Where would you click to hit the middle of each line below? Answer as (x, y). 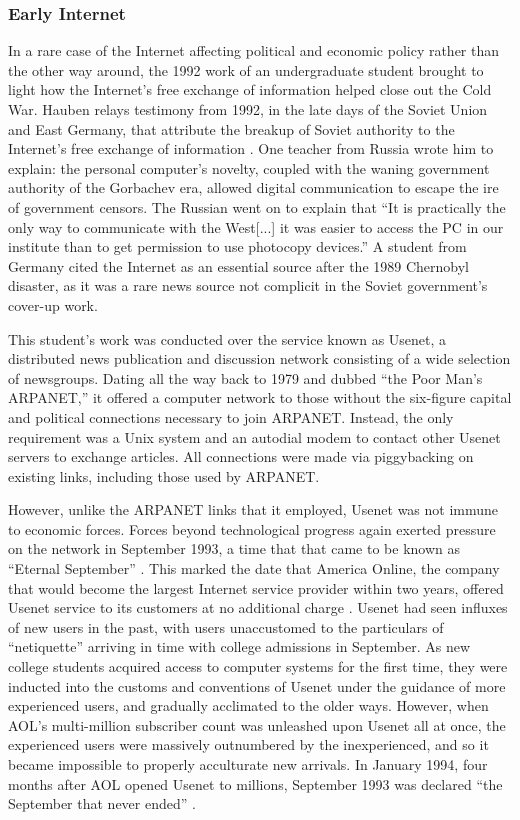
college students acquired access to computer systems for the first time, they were (258, 666)
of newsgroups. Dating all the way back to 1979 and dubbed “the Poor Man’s (245, 377)
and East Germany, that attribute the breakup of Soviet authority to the (231, 128)
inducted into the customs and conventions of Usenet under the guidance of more (257, 685)
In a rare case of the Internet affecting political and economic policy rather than (254, 50)
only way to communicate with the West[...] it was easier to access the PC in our (256, 226)
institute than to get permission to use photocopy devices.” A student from (237, 246)
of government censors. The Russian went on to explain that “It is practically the (257, 206)
